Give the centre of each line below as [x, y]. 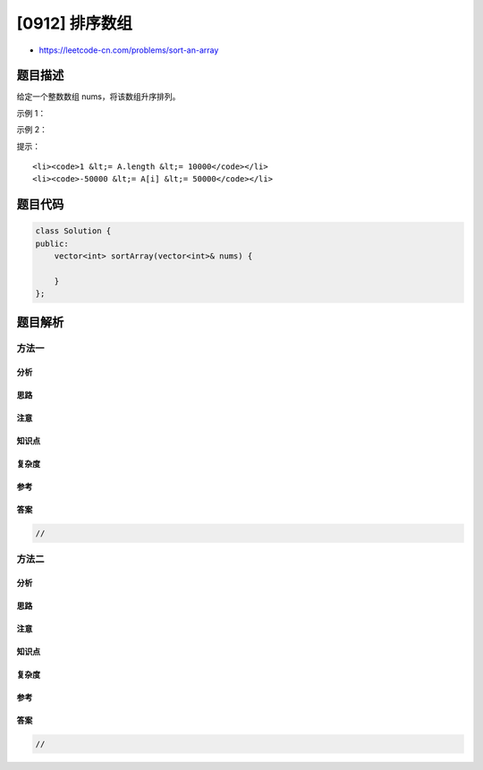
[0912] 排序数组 [75, 23]
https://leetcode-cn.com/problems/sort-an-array [129, 50]
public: [52, 243]
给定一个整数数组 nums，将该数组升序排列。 [98, 97]
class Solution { [73, 231]
